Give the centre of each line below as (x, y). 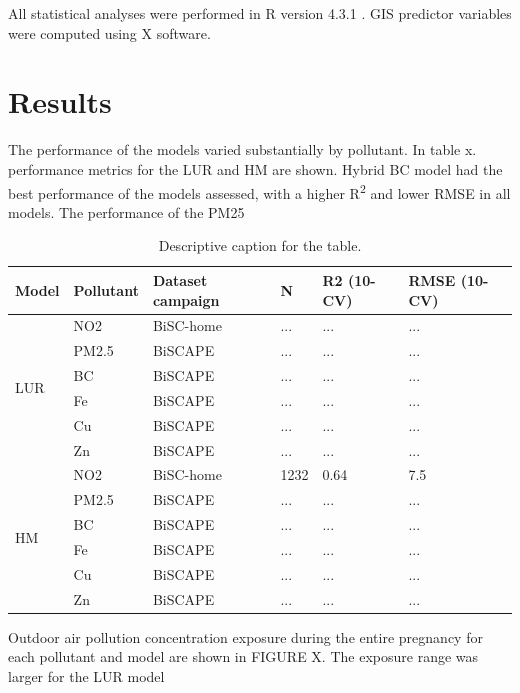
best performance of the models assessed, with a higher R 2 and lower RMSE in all (259, 191)
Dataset (180, 279)
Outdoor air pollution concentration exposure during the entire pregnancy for (245, 636)
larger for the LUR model (86, 675)
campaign (186, 299)
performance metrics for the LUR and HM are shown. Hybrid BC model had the (255, 168)
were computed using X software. (109, 32)
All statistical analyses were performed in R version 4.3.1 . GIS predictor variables (260, 13)
